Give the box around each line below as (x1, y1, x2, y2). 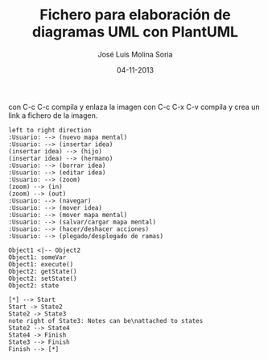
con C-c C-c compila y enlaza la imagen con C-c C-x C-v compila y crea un (8, 102, 260, 111)
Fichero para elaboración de (39, 6, 231, 24)
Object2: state (8, 281, 60, 290)
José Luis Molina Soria (97, 49, 173, 59)
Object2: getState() (8, 267, 78, 275)
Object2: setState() (8, 274, 78, 283)
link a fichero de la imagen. (8, 111, 98, 120)
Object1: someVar (8, 253, 67, 262)
